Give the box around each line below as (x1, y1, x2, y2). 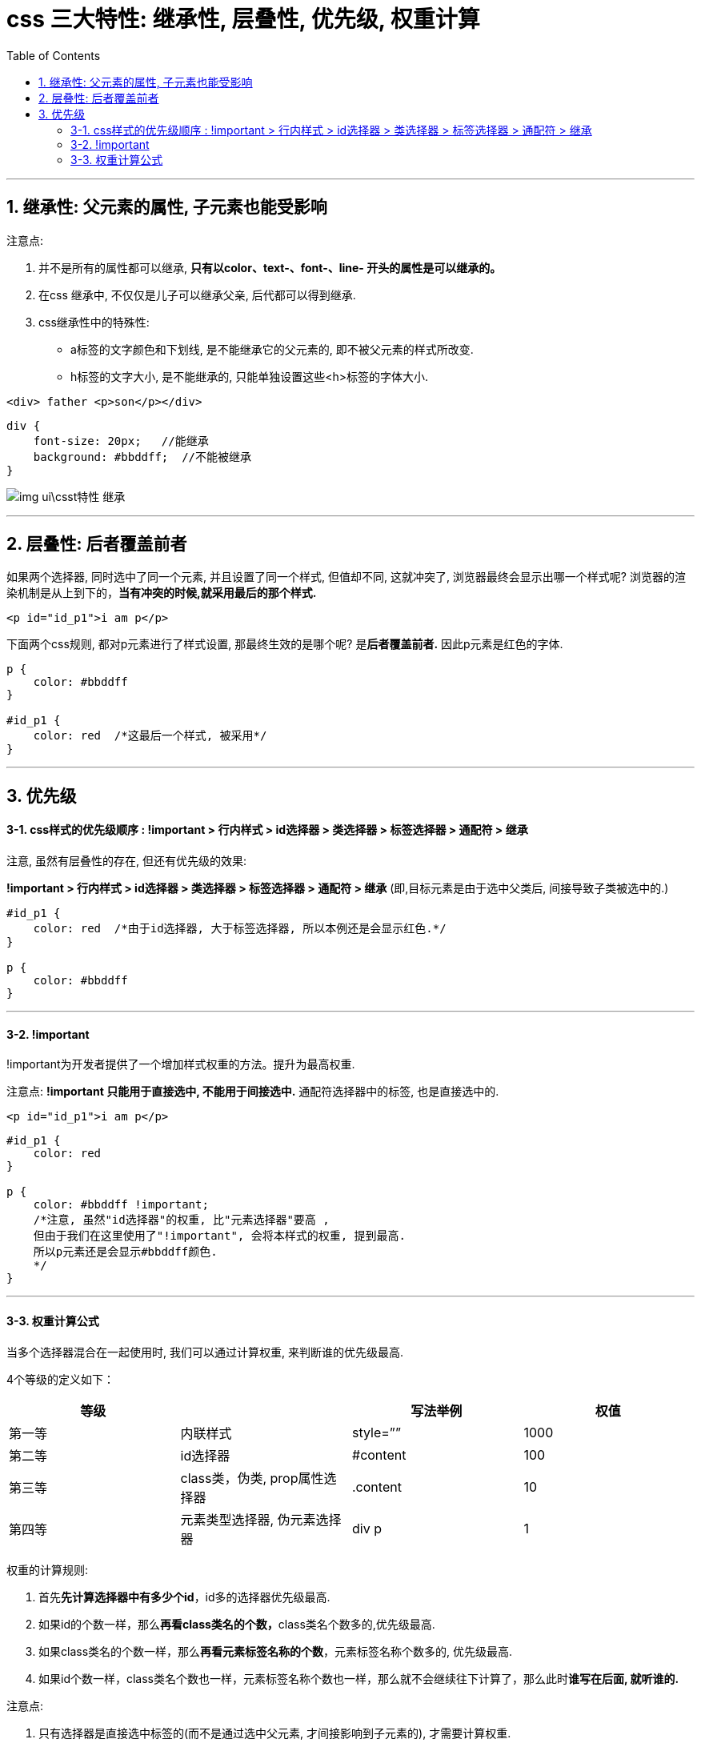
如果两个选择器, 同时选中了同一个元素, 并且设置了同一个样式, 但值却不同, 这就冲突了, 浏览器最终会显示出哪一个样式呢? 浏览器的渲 (6, 570, 686, 584)
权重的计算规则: (6, 1562, 89, 1577)
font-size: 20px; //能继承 (33, 434, 209, 447)
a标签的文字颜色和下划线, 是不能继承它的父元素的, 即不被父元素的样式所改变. (70, 342, 474, 356)
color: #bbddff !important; (33, 1198, 209, 1212)
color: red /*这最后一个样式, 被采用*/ (33, 729, 267, 743)
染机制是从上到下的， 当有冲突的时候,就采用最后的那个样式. (6, 586, 317, 600)
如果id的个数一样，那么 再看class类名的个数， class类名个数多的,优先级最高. (38, 1617, 435, 1631)
